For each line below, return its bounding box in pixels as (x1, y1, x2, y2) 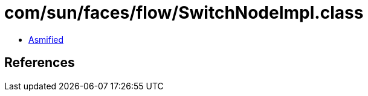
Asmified (28, 34, 64, 45)
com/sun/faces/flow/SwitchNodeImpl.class (4, 2, 364, 23)
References (4, 55, 75, 71)
